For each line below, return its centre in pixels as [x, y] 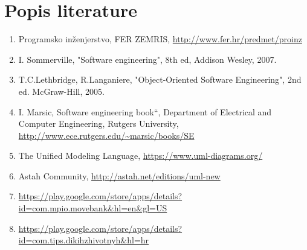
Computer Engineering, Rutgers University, [99, 123]
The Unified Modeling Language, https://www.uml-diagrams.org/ [141, 155]
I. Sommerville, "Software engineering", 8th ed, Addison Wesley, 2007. [147, 59]
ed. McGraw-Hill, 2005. [61, 91]
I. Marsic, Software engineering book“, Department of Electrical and [145, 111]
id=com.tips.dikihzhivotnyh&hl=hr [84, 240]
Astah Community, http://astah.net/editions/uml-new [119, 175]
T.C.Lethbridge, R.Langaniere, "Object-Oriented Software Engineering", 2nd [160, 79]
